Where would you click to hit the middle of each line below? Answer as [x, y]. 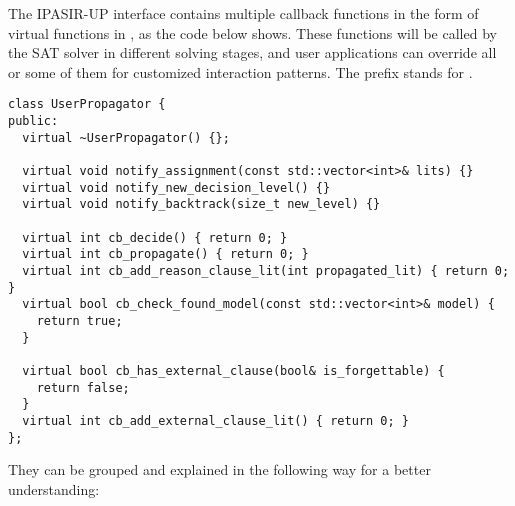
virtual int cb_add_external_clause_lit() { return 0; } [215, 420]
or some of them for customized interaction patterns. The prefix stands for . [240, 71]
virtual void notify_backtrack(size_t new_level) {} [201, 204]
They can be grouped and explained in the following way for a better [219, 469]
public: [33, 121]
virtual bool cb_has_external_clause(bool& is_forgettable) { [233, 370]
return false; [83, 387]
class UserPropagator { [87, 104]
